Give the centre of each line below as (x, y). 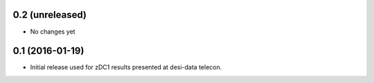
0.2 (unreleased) (50, 15)
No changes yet (53, 32)
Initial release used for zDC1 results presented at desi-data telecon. (126, 67)
